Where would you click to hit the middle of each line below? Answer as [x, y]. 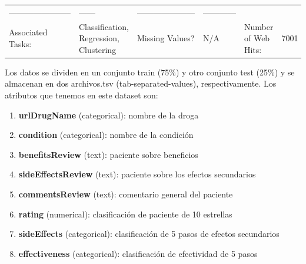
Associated [28, 32]
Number [259, 26]
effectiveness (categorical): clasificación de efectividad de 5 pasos [138, 253]
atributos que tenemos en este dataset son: [82, 95]
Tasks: [20, 43]
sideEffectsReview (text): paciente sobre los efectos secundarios [137, 174]
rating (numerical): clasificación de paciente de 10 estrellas [125, 214]
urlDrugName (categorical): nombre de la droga [109, 115]
